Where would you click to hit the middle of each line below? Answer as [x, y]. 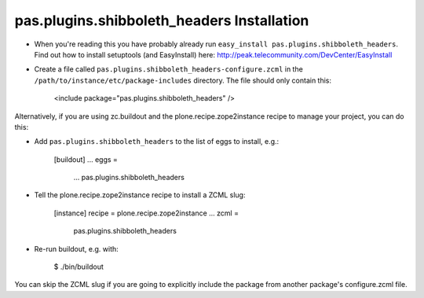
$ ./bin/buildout [79, 267]
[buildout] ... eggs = [86, 159]
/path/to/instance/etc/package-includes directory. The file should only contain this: [183, 80]
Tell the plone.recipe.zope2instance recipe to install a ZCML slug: [140, 195]
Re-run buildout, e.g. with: [77, 248]
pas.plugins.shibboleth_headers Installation [162, 20]
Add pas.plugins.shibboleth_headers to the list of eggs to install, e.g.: [157, 142]
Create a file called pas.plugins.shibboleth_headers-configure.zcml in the [169, 69]
